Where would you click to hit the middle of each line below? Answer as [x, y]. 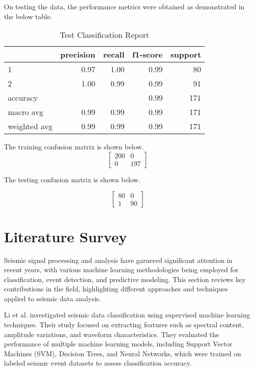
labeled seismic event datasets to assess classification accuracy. [98, 363]
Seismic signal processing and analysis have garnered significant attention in [118, 260]
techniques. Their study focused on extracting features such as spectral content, [124, 325]
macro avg [26, 112]
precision [78, 55]
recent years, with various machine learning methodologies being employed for [121, 270]
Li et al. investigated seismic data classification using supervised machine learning [127, 315]
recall [114, 55]
